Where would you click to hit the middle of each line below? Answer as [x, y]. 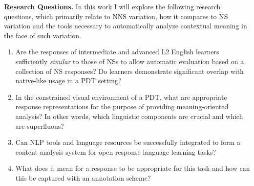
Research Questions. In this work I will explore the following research [112, 6]
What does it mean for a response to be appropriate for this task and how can [133, 168]
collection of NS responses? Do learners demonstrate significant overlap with [129, 71]
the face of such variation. [43, 35]
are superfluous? [40, 126]
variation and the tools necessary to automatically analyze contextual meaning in [126, 26]
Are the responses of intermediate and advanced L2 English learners [117, 52]
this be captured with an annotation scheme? [83, 177]
